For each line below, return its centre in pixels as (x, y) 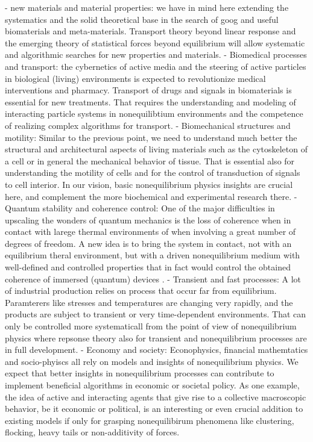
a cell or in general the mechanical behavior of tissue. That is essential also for (150, 160)
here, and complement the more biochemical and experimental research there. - (151, 196)
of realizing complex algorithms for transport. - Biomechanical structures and (148, 125)
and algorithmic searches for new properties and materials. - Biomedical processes (156, 54)
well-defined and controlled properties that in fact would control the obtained (148, 267)
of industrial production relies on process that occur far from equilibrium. (141, 291)
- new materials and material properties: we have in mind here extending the (147, 7)
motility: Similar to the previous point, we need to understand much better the (151, 137)
